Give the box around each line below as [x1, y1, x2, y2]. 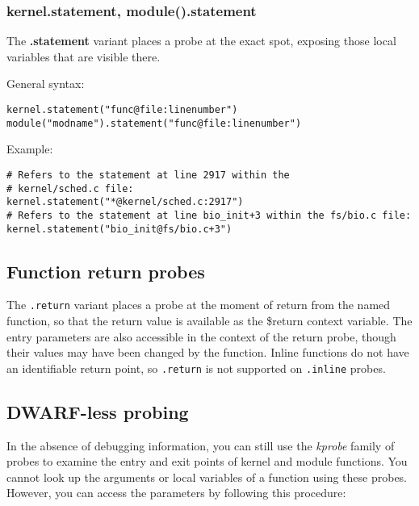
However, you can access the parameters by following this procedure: [6, 484, 346, 501]
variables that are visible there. [6, 48, 161, 65]
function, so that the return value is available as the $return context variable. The [6, 312, 413, 329]
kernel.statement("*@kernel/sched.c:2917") [6, 196, 244, 208]
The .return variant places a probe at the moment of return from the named [6, 296, 391, 313]
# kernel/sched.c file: [6, 182, 134, 194]
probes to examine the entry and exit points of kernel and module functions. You [6, 453, 408, 470]
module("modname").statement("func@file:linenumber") [6, 117, 302, 129]
